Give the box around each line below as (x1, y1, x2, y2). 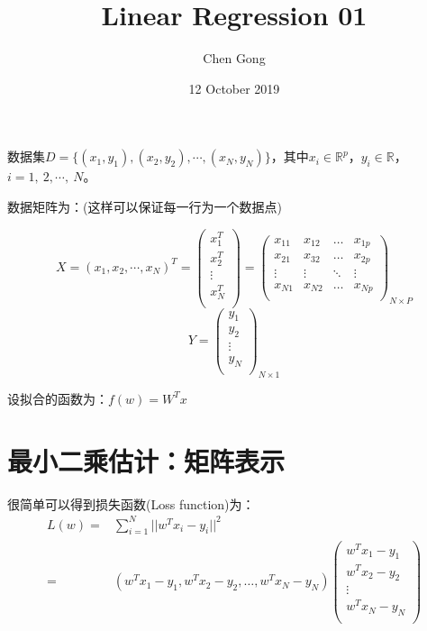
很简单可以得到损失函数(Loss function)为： (7, 494, 255, 513)
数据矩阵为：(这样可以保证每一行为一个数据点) (7, 197, 282, 215)
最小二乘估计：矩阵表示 (7, 442, 286, 479)
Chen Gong (203, 49, 266, 68)
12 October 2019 (188, 78, 280, 97)
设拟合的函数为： (7, 389, 108, 407)
